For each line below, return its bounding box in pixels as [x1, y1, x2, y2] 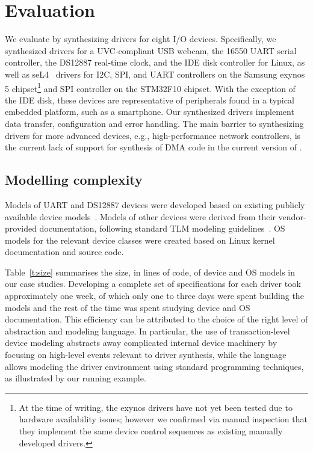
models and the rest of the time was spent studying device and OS [5, 301, 250, 313]
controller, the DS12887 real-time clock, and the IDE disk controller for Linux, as [5, 56, 305, 69]
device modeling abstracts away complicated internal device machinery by [5, 336, 277, 349]
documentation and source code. [5, 245, 124, 258]
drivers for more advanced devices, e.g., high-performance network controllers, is [5, 129, 301, 141]
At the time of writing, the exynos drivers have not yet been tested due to [19, 401, 293, 413]
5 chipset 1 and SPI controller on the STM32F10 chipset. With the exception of [5, 80, 296, 94]
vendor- [278, 210, 306, 223]
